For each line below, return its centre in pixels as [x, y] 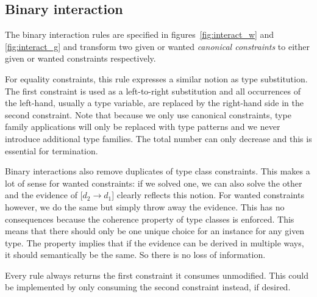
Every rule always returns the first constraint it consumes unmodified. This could [157, 275]
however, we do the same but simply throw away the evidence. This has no [145, 206]
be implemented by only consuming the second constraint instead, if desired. [148, 287]
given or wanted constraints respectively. [80, 58]
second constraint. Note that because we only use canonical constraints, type [148, 114]
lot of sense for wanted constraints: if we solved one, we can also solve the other [154, 183]
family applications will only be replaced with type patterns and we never [143, 127]
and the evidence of [41, 195]
